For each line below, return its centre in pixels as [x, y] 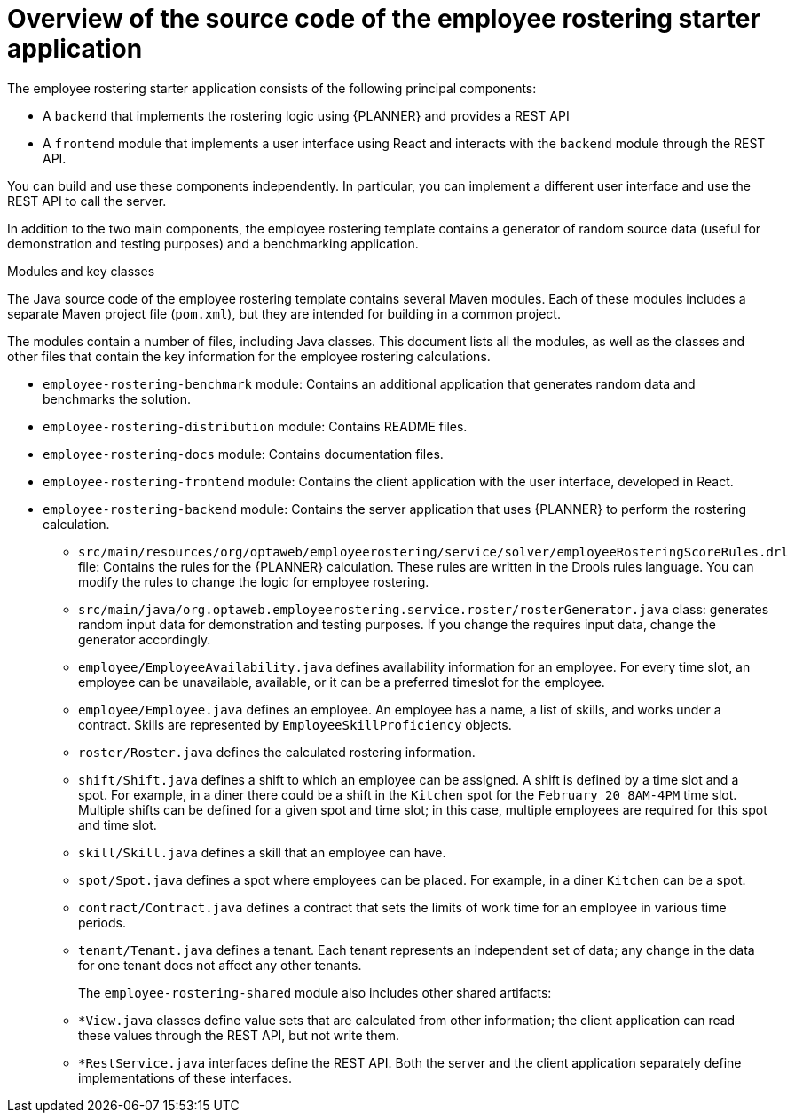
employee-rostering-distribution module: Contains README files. [255, 426]
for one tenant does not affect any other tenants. [220, 965]
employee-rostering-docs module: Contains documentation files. [243, 454]
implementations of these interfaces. [185, 1077]
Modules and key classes [81, 271]
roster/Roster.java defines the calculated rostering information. [277, 752]
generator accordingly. [145, 639]
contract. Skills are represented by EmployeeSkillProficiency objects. [295, 724]
